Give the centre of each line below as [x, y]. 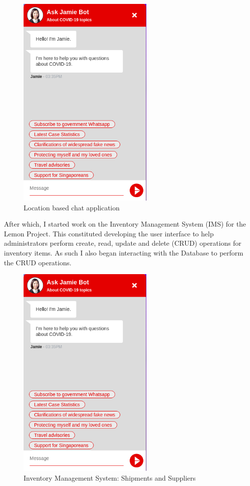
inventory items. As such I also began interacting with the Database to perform [124, 252]
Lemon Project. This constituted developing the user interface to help [109, 233]
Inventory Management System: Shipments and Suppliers [110, 477]
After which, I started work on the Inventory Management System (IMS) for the [125, 224]
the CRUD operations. [38, 262]
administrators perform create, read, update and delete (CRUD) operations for [123, 243]
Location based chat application [72, 207]
